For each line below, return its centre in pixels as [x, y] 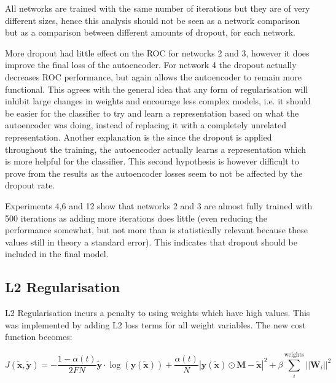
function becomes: [39, 337]
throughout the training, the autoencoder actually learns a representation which [156, 149]
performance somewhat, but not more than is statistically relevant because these [156, 230]
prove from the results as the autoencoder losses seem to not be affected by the [154, 173]
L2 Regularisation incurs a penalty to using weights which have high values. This [158, 313]
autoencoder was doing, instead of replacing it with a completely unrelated [146, 125]
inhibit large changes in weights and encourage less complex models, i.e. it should [158, 101]
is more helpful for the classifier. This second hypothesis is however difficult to [152, 161]
